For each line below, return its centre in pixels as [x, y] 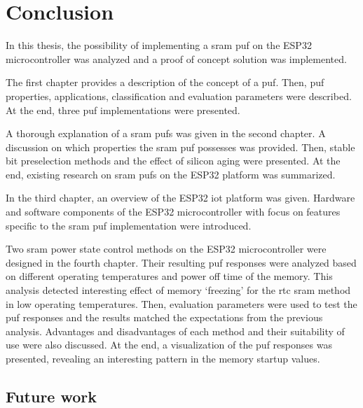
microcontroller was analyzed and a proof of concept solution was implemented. [176, 58]
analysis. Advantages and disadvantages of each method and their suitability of [175, 331]
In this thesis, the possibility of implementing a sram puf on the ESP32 [159, 45]
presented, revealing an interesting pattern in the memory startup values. [163, 358]
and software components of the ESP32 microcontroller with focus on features [173, 212]
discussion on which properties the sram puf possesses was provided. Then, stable [180, 147]
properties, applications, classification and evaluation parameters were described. [179, 96]
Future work [52, 396]
